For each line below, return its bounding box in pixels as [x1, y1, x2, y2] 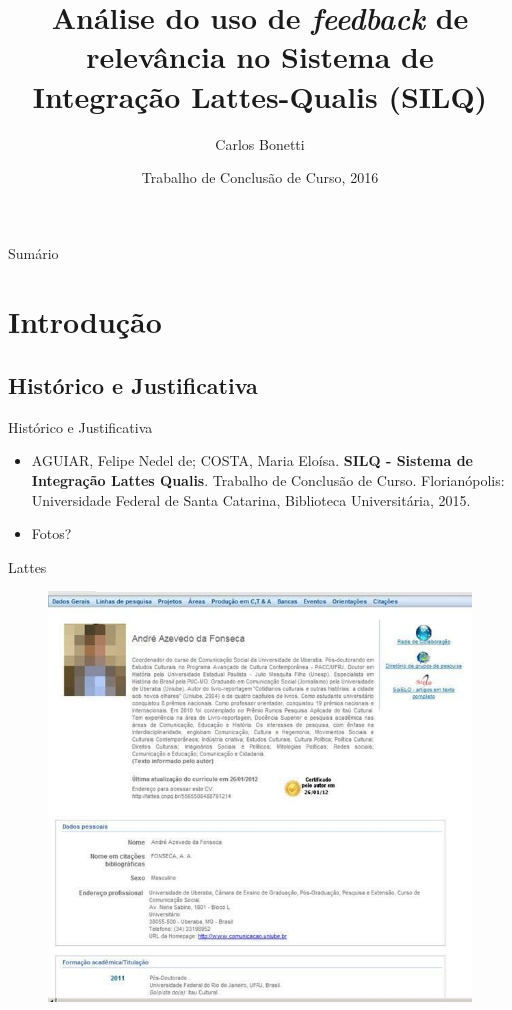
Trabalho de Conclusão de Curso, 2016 [141, 167, 379, 188]
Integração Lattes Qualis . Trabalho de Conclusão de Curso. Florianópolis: [31, 470, 505, 491]
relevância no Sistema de [86, 36, 434, 77]
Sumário [8, 242, 59, 263]
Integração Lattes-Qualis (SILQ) [32, 75, 488, 116]
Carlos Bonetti [215, 133, 305, 154]
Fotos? [31, 523, 72, 544]
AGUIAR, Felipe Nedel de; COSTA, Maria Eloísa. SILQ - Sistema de [31, 450, 473, 471]
